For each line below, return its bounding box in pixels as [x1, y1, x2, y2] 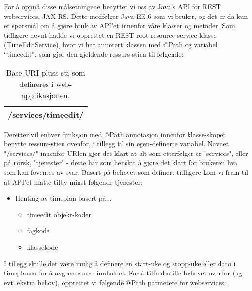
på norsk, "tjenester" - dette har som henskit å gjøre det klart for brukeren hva [4, 157, 238, 168]
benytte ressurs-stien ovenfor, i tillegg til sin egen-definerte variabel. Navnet [4, 138, 229, 149]
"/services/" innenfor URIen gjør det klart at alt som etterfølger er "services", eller [4, 148, 248, 158]
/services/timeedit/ [8, 108, 84, 120]
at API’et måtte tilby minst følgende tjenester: [4, 176, 142, 187]
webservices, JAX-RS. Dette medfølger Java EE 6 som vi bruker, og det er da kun [4, 11, 248, 21]
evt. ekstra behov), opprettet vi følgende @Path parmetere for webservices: [4, 277, 226, 287]
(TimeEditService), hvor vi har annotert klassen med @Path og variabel [4, 39, 218, 50]
